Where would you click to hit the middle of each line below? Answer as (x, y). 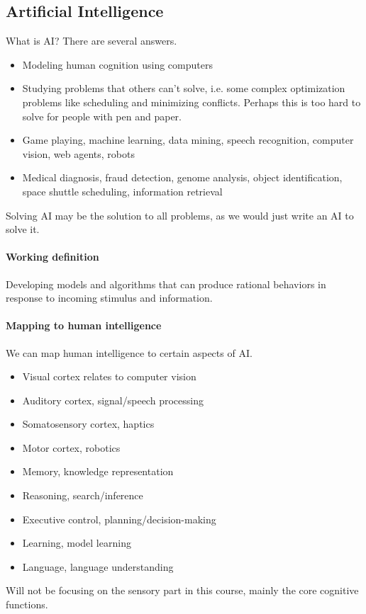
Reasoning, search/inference (83, 495)
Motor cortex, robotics (71, 447)
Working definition (52, 257)
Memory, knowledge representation (98, 471)
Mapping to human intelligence (84, 325)
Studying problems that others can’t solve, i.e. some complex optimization (184, 88)
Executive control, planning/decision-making (119, 519)
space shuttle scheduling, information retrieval (122, 191)
